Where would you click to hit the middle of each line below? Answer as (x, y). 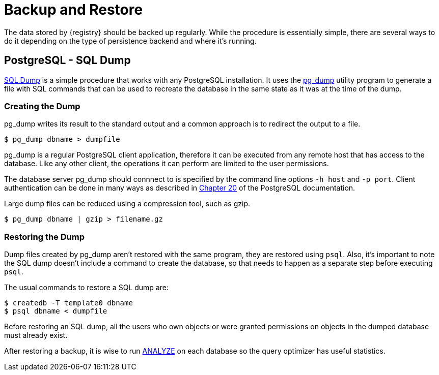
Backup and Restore (74, 10)
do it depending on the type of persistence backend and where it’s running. (130, 41)
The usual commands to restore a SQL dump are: (86, 288)
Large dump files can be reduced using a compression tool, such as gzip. (127, 204)
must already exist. (36, 335)
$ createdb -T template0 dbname (68, 303)
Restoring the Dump (44, 237)
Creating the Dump (42, 106)
